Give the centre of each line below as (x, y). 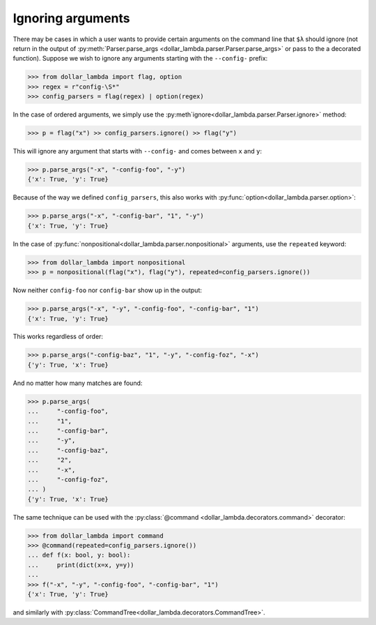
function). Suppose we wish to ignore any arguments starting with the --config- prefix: (140, 59)
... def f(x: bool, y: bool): (79, 555)
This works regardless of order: (58, 337)
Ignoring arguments (71, 18)
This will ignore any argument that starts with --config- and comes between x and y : (138, 151)
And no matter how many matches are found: (78, 383)
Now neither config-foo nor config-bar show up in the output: (107, 290)
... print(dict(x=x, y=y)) (81, 565)
